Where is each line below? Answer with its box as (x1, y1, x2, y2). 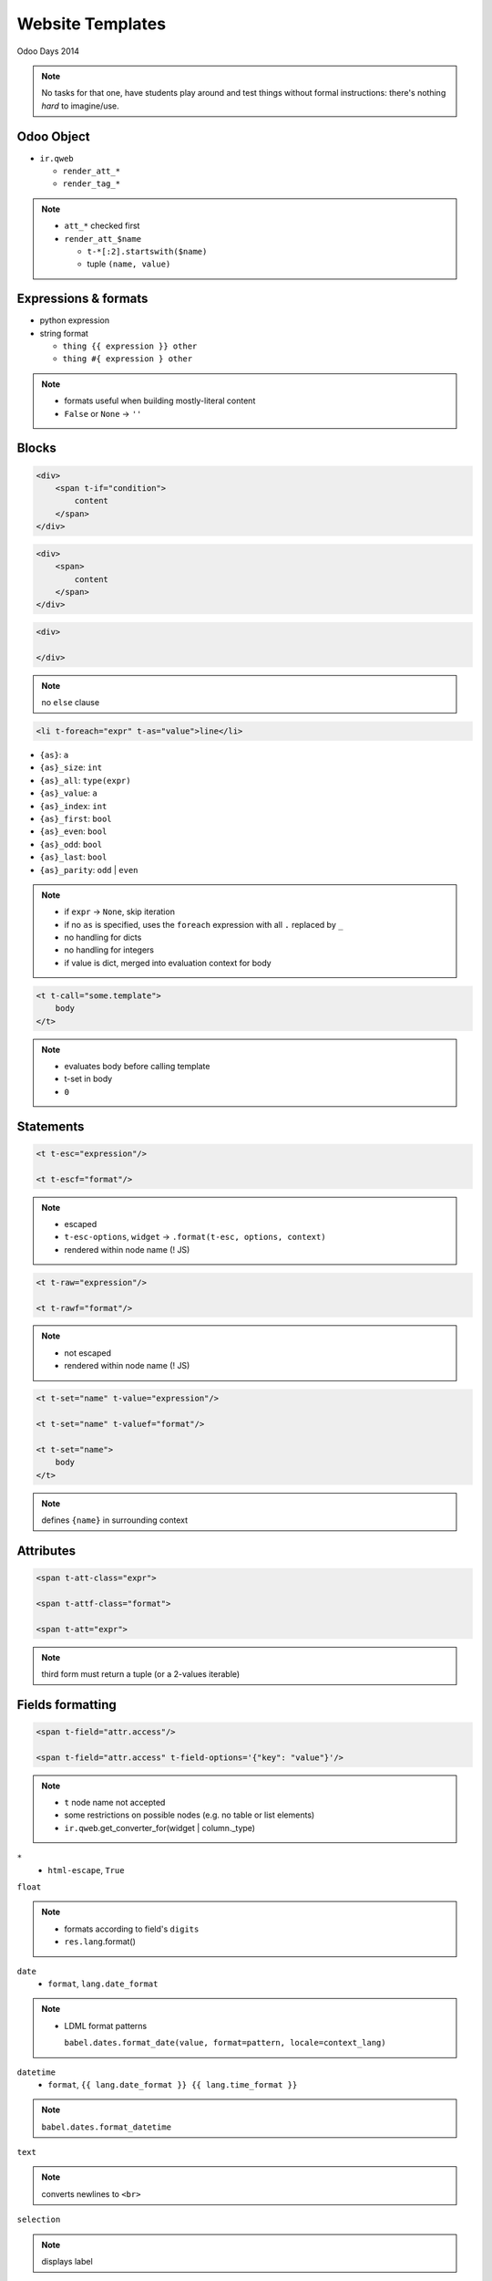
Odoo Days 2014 (16, 46, 80, 57)
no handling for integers (64, 944, 155, 955)
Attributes (16, 1543, 77, 1558)
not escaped (64, 1347, 112, 1359)
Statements (16, 1119, 85, 1134)
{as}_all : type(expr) (39, 775, 131, 786)
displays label (41, 2256, 93, 2267)
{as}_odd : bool (39, 838, 103, 849)
